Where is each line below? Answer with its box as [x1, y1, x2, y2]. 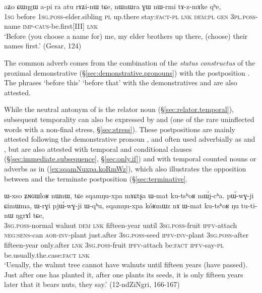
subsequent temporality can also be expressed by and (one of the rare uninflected [4, 113, 254, 124]
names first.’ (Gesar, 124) [4, 40, 82, 51]
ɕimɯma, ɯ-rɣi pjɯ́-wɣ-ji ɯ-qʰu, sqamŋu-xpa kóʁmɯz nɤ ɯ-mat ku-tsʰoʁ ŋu [4, 200, 239, 210]
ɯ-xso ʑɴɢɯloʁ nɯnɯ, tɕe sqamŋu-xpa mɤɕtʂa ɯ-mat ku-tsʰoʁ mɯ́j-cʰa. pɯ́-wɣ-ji [4, 190, 254, 201]
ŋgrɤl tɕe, [16, 210, 44, 220]
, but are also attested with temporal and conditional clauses [4, 143, 192, 154]
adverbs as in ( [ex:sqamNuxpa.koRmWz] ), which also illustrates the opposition [4, 163, 246, 173]
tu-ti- [241, 200, 257, 210]
